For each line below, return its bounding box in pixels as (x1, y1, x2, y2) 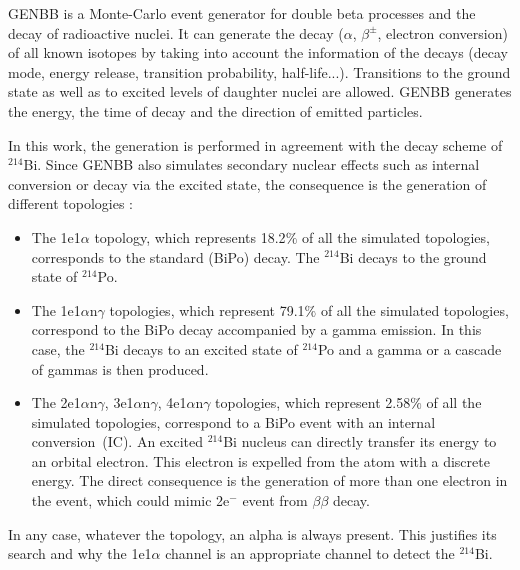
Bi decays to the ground (339, 246, 487, 267)
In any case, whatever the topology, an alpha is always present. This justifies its (8, 523, 497, 544)
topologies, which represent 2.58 (215, 392, 411, 413)
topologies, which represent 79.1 (109, 299, 305, 320)
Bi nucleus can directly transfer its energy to (223, 431, 497, 452)
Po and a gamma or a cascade (317, 338, 502, 359)
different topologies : (8, 193, 133, 214)
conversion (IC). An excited (31, 431, 204, 452)
